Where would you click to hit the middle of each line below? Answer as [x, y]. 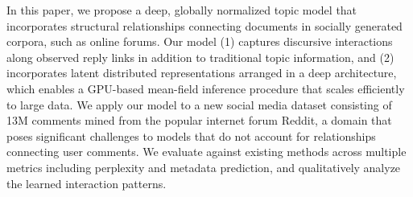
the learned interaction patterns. [87, 183]
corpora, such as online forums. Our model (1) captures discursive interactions [200, 41]
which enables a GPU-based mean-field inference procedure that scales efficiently [206, 88]
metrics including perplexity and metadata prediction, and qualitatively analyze [204, 167]
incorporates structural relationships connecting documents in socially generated [204, 25]
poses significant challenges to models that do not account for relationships [191, 135]
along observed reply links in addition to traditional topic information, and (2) [200, 57]
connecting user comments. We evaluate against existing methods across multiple [206, 152]
